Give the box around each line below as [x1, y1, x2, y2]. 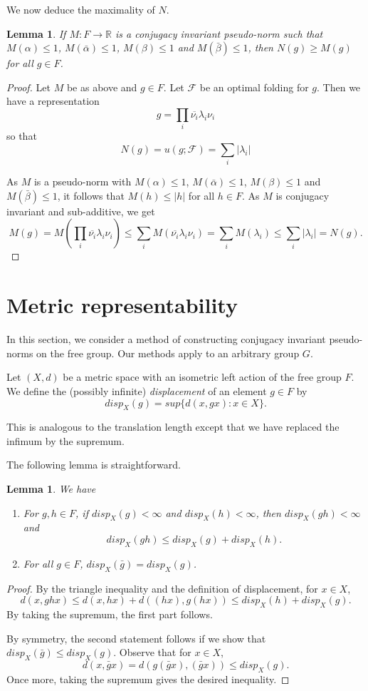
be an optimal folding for [199, 79, 309, 94]
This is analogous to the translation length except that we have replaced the [6, 419, 340, 434]
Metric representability [6, 290, 238, 319]
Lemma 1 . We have [6, 481, 96, 496]
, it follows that [57, 188, 125, 203]
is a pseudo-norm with [33, 174, 132, 189]
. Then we [317, 79, 361, 94]
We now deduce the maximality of [6, 2, 155, 16]
